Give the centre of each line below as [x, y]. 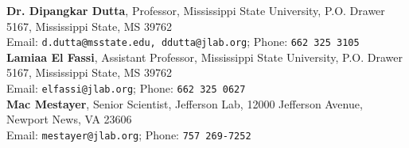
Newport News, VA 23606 [69, 119]
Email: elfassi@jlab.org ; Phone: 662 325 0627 [126, 88]
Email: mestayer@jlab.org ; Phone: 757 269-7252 [129, 134]
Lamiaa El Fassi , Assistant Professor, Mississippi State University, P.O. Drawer [204, 57]
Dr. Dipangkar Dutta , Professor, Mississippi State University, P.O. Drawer [196, 10]
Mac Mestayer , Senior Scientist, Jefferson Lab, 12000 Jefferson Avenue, [185, 103]
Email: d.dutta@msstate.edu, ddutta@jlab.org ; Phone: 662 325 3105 [183, 42]
